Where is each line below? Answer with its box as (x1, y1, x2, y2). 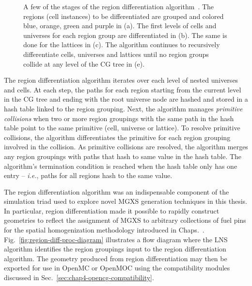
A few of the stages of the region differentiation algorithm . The (23, 1, 214, 11)
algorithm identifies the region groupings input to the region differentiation (4, 244, 226, 254)
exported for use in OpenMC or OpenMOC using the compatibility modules (4, 263, 230, 273)
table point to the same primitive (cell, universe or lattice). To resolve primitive (4, 123, 240, 133)
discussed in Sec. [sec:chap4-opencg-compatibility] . (4, 272, 154, 283)
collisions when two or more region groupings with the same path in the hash (4, 113, 234, 123)
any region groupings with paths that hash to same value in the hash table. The (4, 151, 242, 161)
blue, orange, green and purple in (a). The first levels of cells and (23, 20, 217, 31)
